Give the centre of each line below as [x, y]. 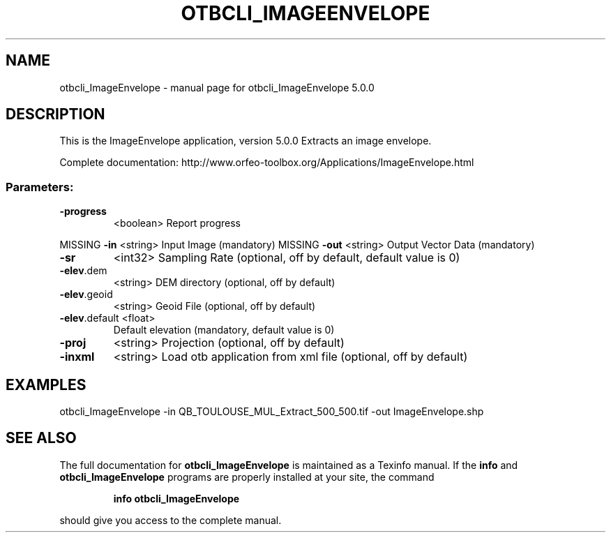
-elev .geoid [86, 294]
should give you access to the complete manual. [171, 520]
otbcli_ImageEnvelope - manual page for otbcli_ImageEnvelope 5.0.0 [217, 87]
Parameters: [40, 187]
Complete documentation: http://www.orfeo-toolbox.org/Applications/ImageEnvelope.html [267, 163]
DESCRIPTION [55, 114]
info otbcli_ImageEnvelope [176, 498]
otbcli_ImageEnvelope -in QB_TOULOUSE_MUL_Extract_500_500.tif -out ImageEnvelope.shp [272, 412]
